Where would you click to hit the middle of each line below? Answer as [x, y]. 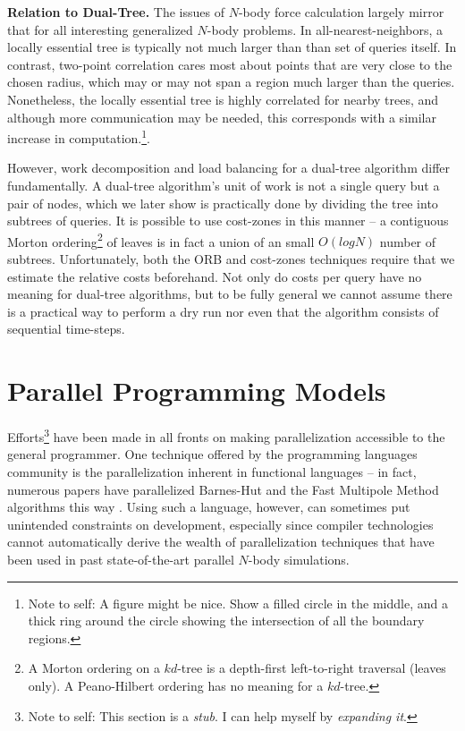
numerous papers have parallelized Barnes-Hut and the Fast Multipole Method [223, 489]
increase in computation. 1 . [79, 136]
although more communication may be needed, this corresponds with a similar [222, 117]
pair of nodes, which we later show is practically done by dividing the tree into [223, 203]
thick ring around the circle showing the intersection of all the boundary [226, 620]
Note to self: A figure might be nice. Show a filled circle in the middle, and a [238, 603]
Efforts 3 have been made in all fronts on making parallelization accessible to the [226, 435]
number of [408, 241]
